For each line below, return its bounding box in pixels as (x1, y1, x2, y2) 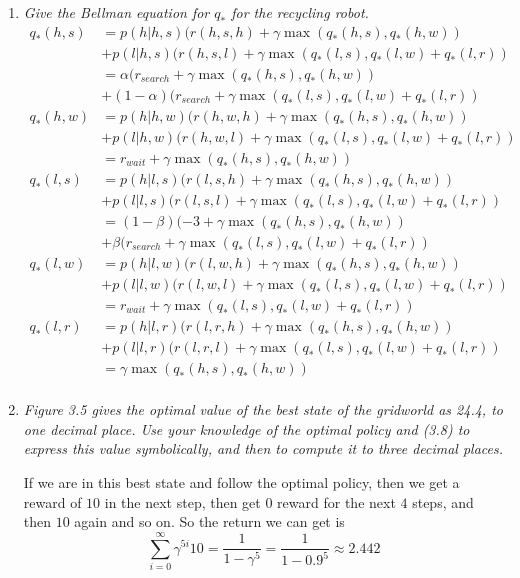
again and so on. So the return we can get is (74, 511, 345, 532)
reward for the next (277, 491, 396, 512)
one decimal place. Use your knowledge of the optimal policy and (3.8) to (23, 418, 470, 439)
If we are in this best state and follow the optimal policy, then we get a (23, 471, 460, 492)
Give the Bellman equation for (23, 2, 210, 22)
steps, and (412, 491, 474, 512)
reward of (23, 491, 82, 512)
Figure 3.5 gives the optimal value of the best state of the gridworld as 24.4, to (23, 399, 503, 420)
